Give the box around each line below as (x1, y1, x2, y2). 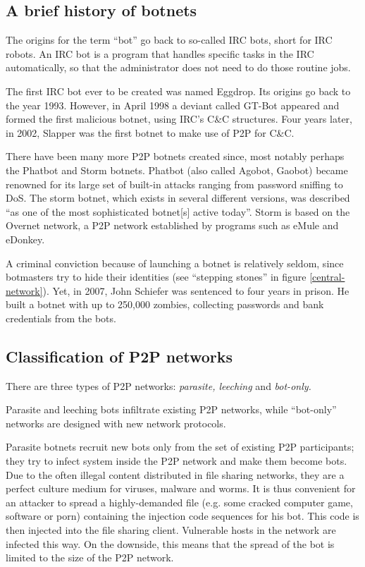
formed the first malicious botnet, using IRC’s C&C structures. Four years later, (6, 111, 352, 126)
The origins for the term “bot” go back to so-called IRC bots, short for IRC (6, 32, 333, 47)
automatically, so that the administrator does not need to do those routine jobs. (6, 60, 351, 75)
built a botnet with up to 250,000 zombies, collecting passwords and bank (6, 297, 324, 312)
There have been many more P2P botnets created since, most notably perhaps (6, 149, 345, 164)
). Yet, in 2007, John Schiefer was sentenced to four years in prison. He (42, 283, 349, 298)
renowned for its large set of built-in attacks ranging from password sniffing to (6, 176, 343, 191)
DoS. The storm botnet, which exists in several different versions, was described (6, 190, 350, 205)
